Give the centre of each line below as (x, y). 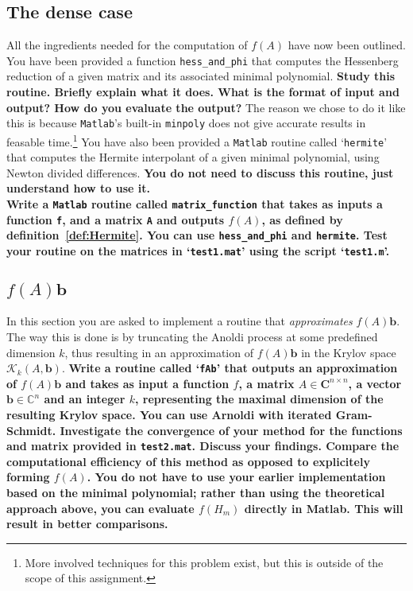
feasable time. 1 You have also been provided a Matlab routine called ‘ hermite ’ (197, 140)
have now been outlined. (347, 45)
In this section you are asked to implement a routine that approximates (179, 321)
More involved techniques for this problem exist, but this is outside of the (204, 562)
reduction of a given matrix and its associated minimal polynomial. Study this (201, 76)
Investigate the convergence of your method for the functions (231, 430)
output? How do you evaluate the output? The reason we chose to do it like (206, 107)
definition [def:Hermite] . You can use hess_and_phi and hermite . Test (197, 235)
